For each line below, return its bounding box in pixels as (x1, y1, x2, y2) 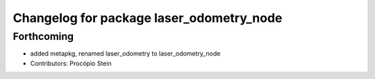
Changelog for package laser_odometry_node (12, 10, 283, 25)
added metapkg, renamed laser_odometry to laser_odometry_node (30, 49, 221, 58)
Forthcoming (12, 30, 74, 43)
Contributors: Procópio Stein (30, 59, 112, 67)
